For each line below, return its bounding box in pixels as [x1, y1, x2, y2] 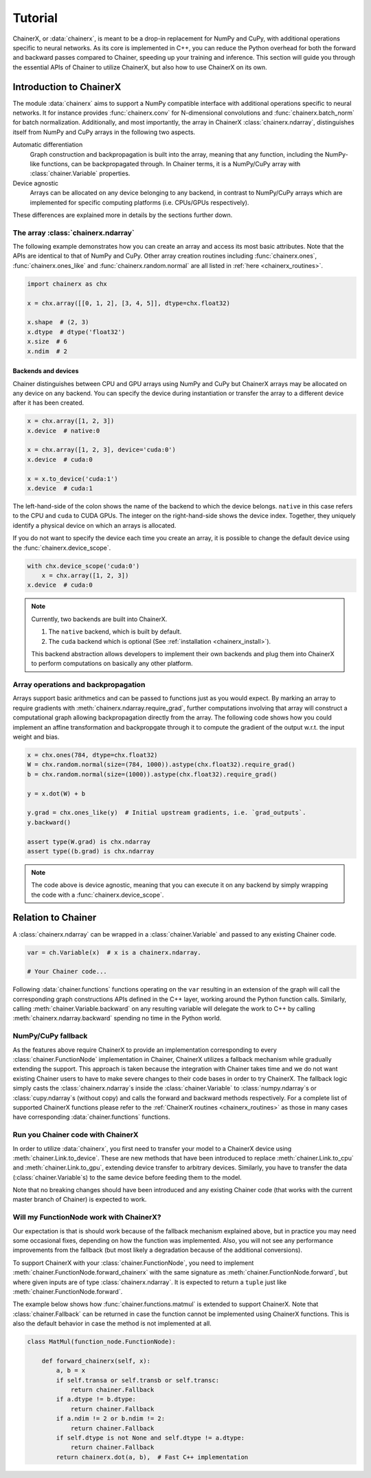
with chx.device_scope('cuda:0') [27, 562, 140, 570]
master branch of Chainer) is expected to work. [12, 1196, 147, 1204]
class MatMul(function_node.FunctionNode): [27, 1338, 177, 1346]
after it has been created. [12, 399, 85, 407]
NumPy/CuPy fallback [12, 1031, 88, 1041]
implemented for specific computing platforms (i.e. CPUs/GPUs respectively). [30, 198, 249, 206]
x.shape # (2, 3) [27, 318, 89, 326]
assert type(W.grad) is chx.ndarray [27, 838, 151, 845]
